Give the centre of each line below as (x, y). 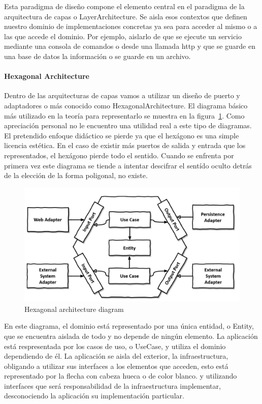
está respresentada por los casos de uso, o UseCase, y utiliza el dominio (115, 346)
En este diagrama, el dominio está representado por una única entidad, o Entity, (129, 326)
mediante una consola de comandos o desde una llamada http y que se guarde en (130, 46)
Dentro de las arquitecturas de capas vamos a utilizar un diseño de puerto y (122, 95)
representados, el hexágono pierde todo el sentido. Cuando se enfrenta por (119, 155)
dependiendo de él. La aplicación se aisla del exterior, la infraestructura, (116, 356)
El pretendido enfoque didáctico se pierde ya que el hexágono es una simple (122, 135)
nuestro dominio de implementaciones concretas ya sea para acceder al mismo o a (131, 26)
